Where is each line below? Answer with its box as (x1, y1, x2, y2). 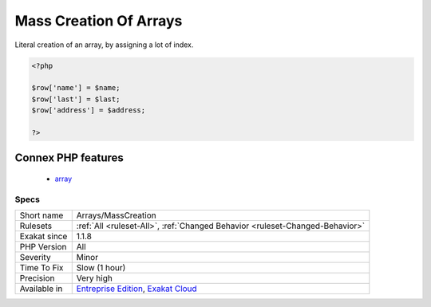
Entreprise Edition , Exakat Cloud (76, 283, 197, 294)
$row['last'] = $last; (31, 94, 121, 104)
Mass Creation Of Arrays (14, 12, 183, 30)
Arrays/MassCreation (76, 210, 156, 221)
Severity (19, 252, 51, 263)
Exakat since (19, 231, 68, 242)
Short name (19, 210, 64, 221)
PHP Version (19, 242, 67, 253)
